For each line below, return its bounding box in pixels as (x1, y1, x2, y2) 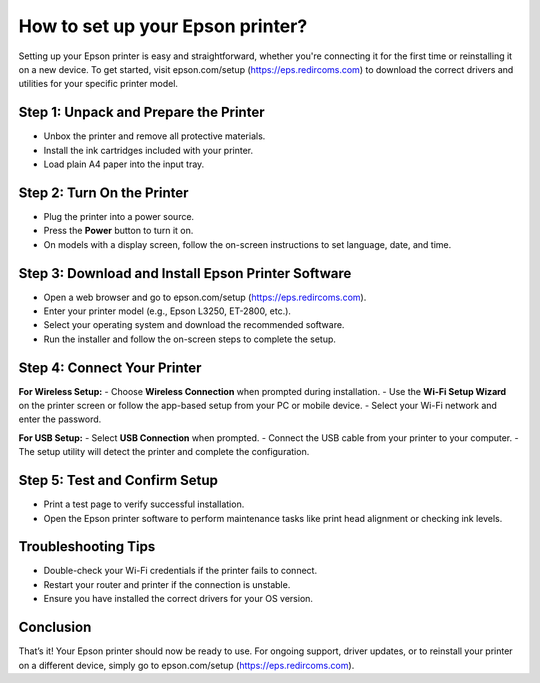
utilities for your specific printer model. (18, 78, 179, 90)
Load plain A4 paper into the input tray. (43, 158, 205, 170)
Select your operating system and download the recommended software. (43, 319, 345, 331)
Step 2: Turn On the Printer (18, 184, 189, 201)
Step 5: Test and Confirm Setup (18, 472, 219, 489)
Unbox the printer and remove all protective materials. (43, 130, 266, 142)
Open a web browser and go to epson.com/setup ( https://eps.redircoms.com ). (43, 291, 367, 303)
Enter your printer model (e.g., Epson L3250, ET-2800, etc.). (43, 305, 292, 317)
